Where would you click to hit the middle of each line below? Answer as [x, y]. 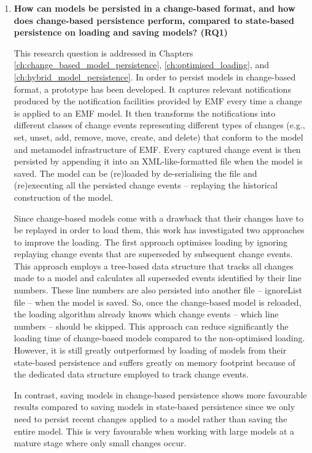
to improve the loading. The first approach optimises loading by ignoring [151, 242]
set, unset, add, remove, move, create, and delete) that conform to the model [158, 137]
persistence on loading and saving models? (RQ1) [121, 32]
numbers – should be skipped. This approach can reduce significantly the [151, 326]
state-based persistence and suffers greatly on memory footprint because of [154, 362]
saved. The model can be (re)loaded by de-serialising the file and [135, 173]
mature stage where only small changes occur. [100, 443]
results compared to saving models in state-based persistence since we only [154, 407]
